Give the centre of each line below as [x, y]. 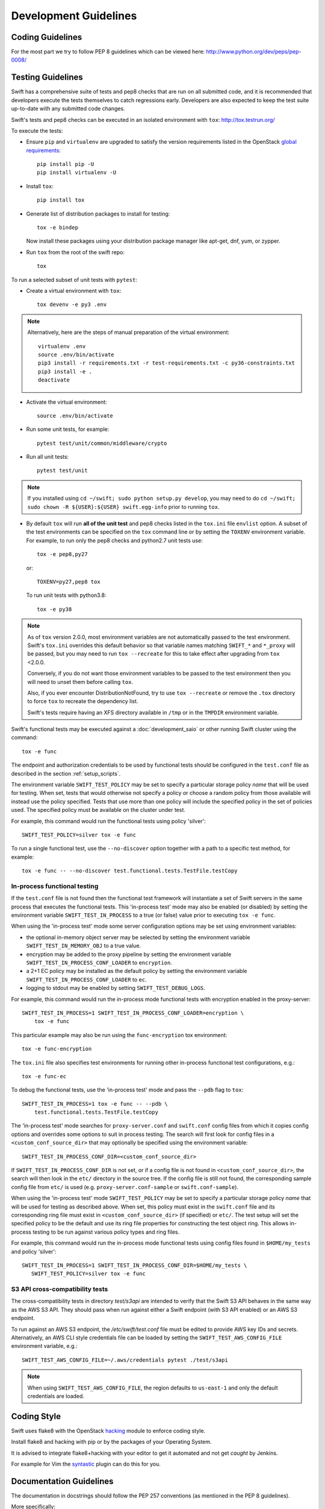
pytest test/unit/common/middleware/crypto [102, 443]
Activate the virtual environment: [67, 402]
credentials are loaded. [56, 1396]
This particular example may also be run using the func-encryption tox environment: [119, 1035]
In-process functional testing [55, 886]
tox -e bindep [57, 228]
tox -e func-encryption [57, 1049]
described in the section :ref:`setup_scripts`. [66, 773]
